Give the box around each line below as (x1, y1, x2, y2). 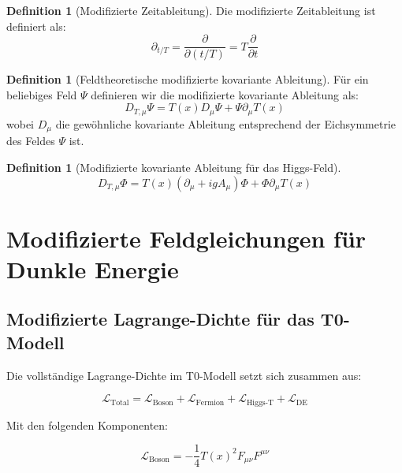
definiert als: (6, 17, 66, 34)
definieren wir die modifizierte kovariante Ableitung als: (91, 86, 359, 102)
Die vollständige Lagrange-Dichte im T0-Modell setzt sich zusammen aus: (6, 367, 362, 383)
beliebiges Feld (6, 86, 77, 102)
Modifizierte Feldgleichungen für (6, 222, 367, 254)
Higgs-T (246, 398, 274, 407)
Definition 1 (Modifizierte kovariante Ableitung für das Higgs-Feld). (6, 158, 341, 175)
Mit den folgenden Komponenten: (6, 416, 168, 433)
